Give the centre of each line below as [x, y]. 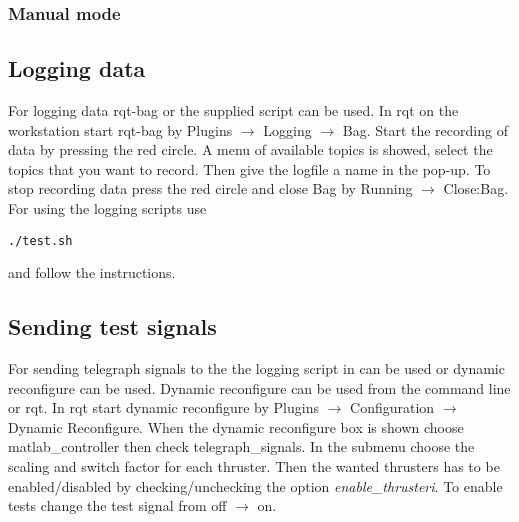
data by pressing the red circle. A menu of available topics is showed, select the [250, 149]
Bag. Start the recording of [425, 129]
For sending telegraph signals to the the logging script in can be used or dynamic [256, 368]
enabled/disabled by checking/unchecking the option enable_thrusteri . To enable [255, 485]
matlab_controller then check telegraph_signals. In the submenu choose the [241, 446]
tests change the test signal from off [117, 505]
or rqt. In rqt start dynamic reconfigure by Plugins [163, 407]
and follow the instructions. [92, 272]
